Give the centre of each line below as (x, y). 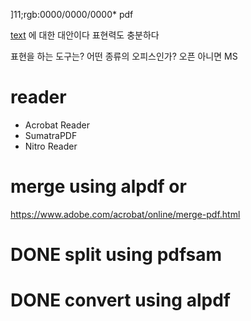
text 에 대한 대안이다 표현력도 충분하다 (85, 35)
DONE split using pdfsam (116, 255)
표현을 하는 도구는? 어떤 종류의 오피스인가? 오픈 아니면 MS (124, 56)
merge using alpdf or (98, 186)
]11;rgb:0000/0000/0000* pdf (72, 14)
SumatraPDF (51, 135)
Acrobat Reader (57, 125)
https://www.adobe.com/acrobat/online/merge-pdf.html (125, 214)
